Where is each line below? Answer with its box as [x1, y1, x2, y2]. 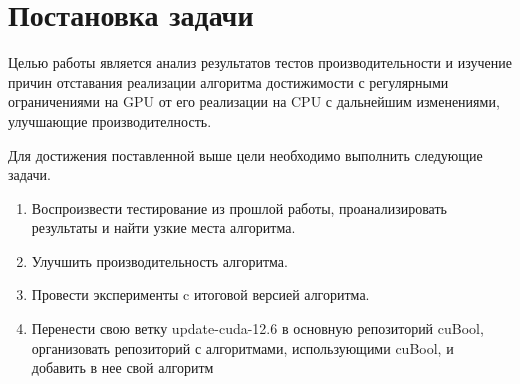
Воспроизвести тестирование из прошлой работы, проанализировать [31, 197, 447, 218]
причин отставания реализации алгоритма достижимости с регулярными [8, 71, 449, 92]
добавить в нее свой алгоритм [31, 357, 214, 378]
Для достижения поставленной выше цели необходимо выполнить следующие [8, 144, 483, 165]
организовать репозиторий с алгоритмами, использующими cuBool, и [31, 337, 454, 358]
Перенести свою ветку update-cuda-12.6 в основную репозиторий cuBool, [31, 318, 484, 339]
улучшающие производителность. [8, 110, 212, 131]
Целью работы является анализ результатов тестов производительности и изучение [8, 52, 512, 73]
